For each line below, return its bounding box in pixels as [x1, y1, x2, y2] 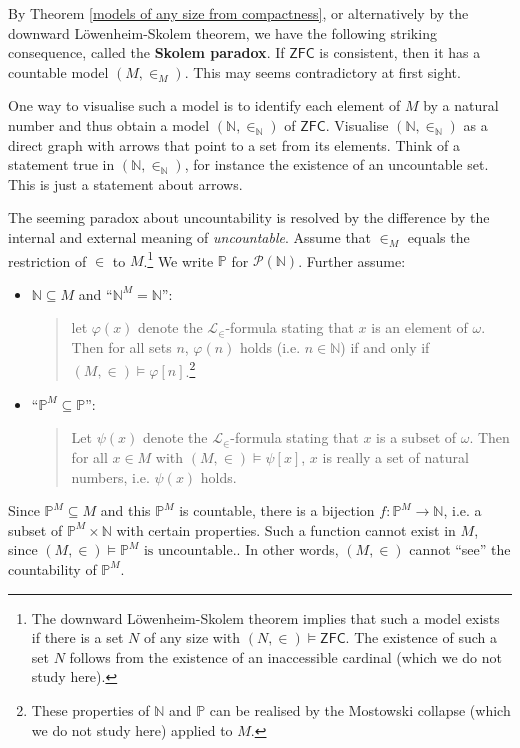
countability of [8, 558, 97, 579]
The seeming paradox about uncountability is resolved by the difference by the [8, 207, 490, 228]
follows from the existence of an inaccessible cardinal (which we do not [69, 646, 502, 667]
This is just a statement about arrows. [8, 173, 243, 194]
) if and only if [340, 336, 430, 357]
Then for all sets [71, 336, 172, 357]
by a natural [423, 95, 499, 116]
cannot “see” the [409, 539, 511, 560]
